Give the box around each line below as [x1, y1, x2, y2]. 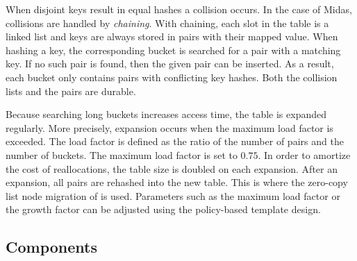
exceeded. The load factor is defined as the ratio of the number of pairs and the [6, 134, 344, 149]
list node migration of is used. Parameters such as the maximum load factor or [6, 188, 340, 203]
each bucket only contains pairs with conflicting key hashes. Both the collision [6, 69, 338, 84]
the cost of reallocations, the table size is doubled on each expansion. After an [6, 161, 338, 176]
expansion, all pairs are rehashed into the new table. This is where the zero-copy [6, 175, 348, 190]
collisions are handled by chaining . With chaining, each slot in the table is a [6, 15, 329, 30]
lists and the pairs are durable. [6, 83, 136, 98]
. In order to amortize [258, 147, 351, 162]
